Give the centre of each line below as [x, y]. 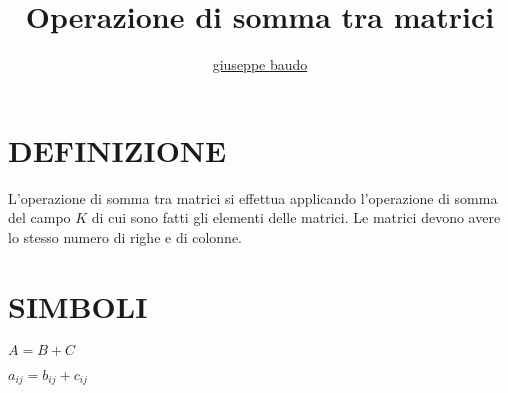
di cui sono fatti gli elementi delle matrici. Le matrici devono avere [296, 217]
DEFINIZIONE [117, 149]
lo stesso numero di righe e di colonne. [125, 236]
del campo [39, 217]
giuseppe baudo [260, 64]
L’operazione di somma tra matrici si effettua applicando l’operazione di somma [253, 197]
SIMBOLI [78, 305]
